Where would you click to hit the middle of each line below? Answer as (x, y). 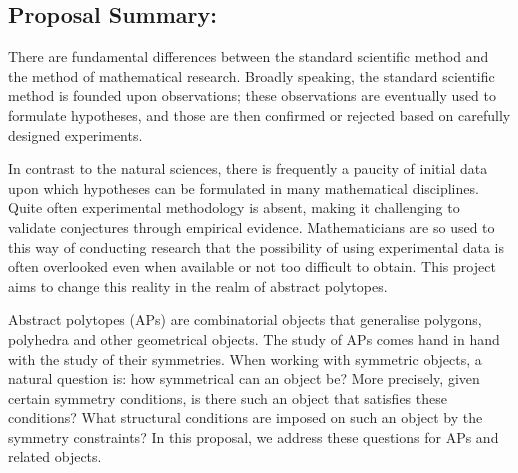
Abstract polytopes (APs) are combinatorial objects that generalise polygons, (245, 319)
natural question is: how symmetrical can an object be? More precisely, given (244, 378)
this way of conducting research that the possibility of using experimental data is (256, 246)
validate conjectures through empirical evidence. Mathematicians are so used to (251, 226)
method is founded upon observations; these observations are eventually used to (252, 95)
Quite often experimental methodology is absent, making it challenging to (234, 207)
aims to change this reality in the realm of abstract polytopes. (198, 285)
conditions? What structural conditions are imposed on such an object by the (245, 417)
